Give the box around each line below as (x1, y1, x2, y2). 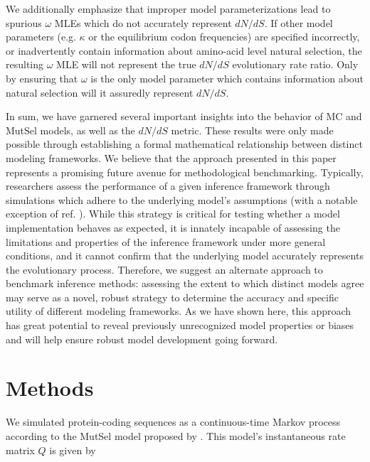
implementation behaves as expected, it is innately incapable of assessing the (6, 220, 340, 235)
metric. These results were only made (171, 122, 334, 137)
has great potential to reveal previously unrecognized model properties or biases (6, 318, 354, 333)
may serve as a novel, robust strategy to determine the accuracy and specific (6, 289, 339, 304)
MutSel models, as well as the (6, 122, 135, 137)
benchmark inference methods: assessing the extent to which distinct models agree (6, 276, 364, 291)
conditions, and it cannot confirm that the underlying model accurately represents (6, 248, 364, 263)
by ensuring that (6, 70, 78, 85)
